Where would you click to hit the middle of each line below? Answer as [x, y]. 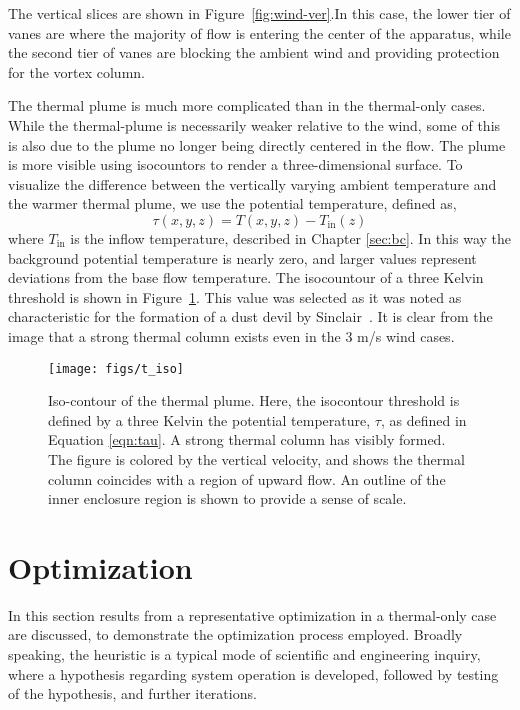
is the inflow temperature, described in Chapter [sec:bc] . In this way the [290, 237]
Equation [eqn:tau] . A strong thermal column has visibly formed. [247, 439]
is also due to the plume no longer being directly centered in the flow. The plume [257, 144]
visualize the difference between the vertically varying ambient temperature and [252, 183]
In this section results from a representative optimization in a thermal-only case [252, 614]
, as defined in [423, 419]
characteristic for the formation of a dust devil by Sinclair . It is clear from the [250, 316]
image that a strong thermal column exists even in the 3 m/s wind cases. [231, 335]
